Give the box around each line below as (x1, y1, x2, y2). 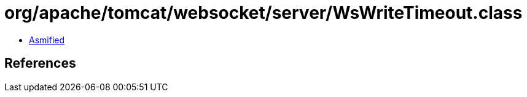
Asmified (29, 34, 65, 45)
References (4, 56, 76, 71)
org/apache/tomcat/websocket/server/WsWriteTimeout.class (4, 2, 523, 23)
